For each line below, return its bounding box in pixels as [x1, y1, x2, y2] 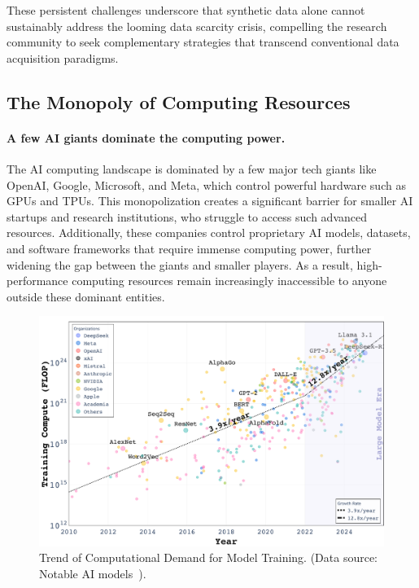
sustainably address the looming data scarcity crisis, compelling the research [7, 17, 387, 34]
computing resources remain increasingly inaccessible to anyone [72, 272, 387, 289]
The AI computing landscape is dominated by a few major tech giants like [7, 160, 377, 177]
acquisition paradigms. [7, 49, 119, 66]
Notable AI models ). [39, 564, 146, 581]
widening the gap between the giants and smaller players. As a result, [7, 256, 353, 273]
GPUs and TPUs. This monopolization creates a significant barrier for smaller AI [7, 192, 413, 209]
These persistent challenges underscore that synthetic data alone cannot [7, 2, 365, 18]
